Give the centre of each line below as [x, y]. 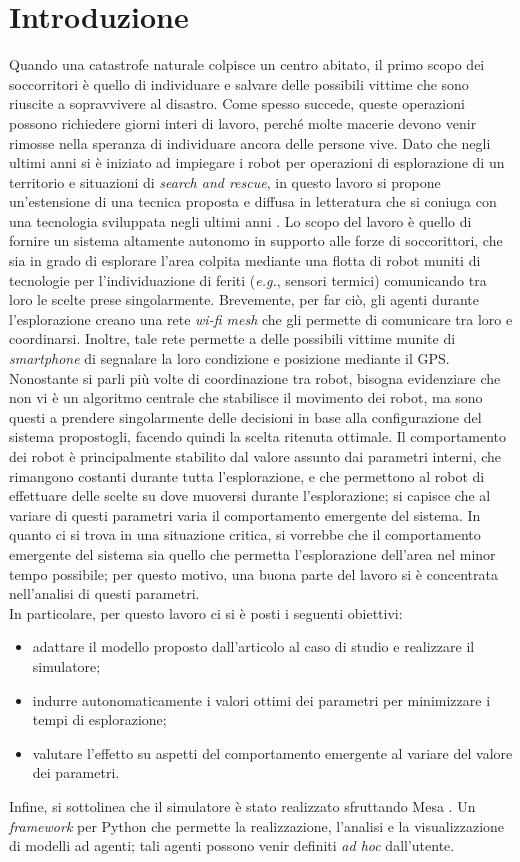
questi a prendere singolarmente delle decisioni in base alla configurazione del [245, 416]
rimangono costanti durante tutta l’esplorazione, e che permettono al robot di [247, 475]
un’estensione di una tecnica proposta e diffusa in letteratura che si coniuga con [253, 201]
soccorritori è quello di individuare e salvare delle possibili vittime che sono [239, 83]
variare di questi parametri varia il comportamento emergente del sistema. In [245, 514]
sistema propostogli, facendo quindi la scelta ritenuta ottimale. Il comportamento [258, 436]
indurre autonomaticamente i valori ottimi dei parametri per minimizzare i [261, 699]
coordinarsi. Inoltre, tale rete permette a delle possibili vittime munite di [232, 338]
